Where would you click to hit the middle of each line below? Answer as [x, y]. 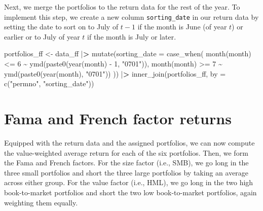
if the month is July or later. [132, 36]
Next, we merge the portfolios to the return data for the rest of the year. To [122, 7]
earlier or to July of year [42, 36]
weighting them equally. [41, 202]
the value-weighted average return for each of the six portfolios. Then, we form [126, 152]
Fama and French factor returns [118, 118]
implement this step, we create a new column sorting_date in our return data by [131, 16]
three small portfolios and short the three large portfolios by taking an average [126, 172]
